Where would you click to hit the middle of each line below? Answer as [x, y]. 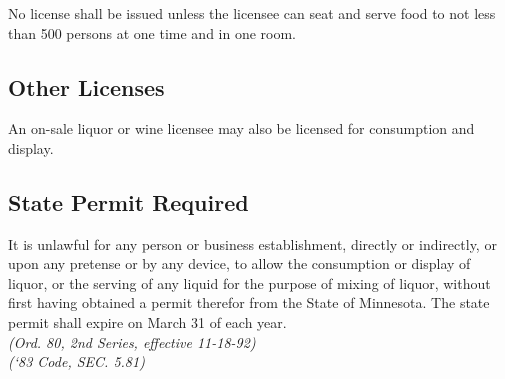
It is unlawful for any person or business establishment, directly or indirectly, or [252, 243]
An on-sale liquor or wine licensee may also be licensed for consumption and [241, 128]
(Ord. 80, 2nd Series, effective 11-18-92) [132, 341]
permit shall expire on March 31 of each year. [147, 322]
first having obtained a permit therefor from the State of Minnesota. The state [249, 302]
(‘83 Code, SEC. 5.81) [76, 361]
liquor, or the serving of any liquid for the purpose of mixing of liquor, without [249, 282]
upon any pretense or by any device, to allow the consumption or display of [239, 263]
